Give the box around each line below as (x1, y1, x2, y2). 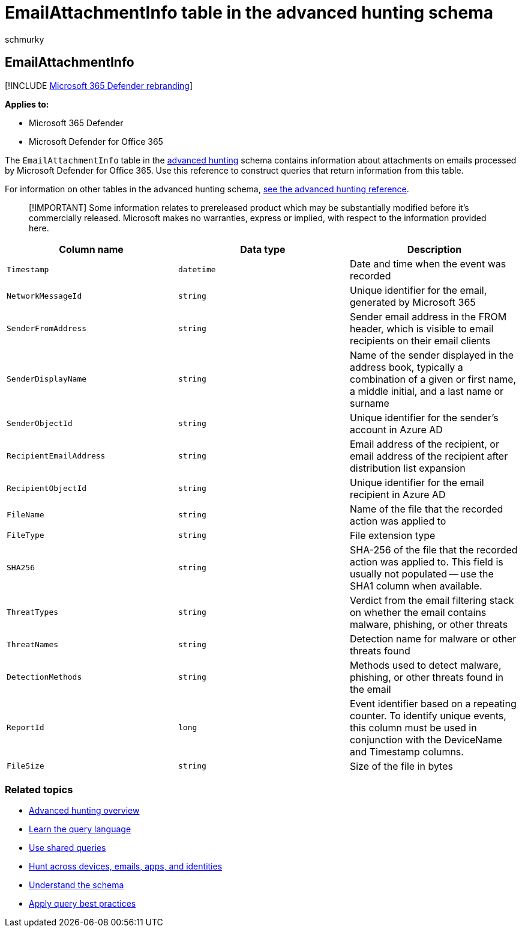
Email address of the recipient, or (349, 437, 499, 450)
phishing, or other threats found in (349, 671, 504, 683)
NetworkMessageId (7, 291, 82, 301)
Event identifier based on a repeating (349, 697, 517, 710)
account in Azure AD (349, 423, 443, 436)
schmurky (5, 34, 44, 44)
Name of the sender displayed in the (349, 349, 514, 361)
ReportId (7, 723, 44, 733)
